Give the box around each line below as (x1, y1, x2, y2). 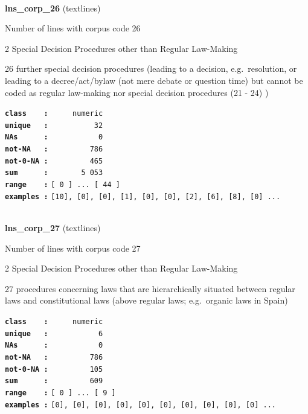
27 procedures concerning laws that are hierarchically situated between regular (5, 282, 295, 295)
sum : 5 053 (5, 168, 103, 177)
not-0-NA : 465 (5, 156, 103, 165)
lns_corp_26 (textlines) (5, 1, 101, 14)
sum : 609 (5, 377, 103, 386)
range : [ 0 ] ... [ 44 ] (5, 180, 120, 189)
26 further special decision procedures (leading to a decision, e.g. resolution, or (5, 62, 297, 75)
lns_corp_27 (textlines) (5, 221, 101, 234)
